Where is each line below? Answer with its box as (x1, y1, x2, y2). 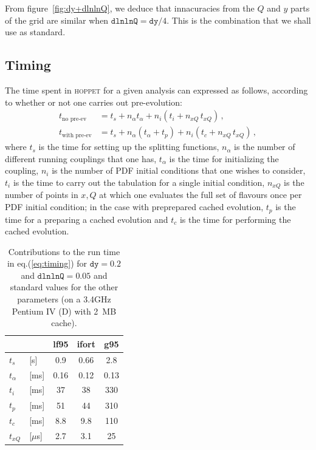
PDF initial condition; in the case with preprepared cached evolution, (5, 200, 264, 213)
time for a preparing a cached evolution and (5, 213, 168, 225)
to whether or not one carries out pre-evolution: (5, 95, 182, 108)
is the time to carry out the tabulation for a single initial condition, (13, 176, 265, 189)
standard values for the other (10, 281, 118, 293)
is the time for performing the (179, 213, 291, 225)
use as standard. (5, 26, 66, 38)
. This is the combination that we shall (167, 13, 311, 26)
